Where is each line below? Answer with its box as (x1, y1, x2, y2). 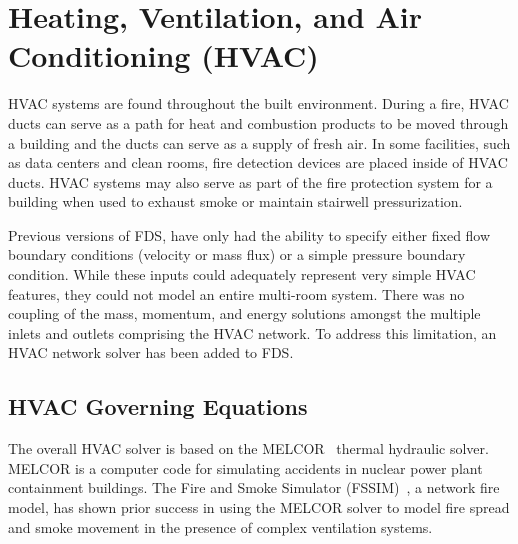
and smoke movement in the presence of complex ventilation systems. (8, 516, 433, 537)
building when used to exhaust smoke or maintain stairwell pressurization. (8, 191, 463, 212)
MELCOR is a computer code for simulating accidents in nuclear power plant (8, 457, 483, 478)
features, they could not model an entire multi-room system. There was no (8, 283, 465, 304)
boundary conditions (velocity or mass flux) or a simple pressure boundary (8, 244, 466, 265)
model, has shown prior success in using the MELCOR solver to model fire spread (8, 497, 510, 518)
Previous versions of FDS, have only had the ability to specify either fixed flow (8, 224, 491, 245)
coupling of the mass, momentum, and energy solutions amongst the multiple (8, 303, 481, 324)
